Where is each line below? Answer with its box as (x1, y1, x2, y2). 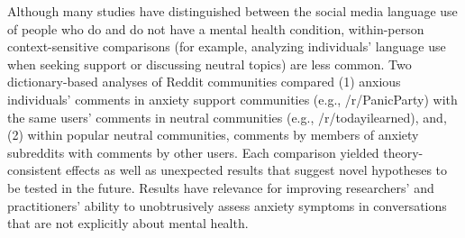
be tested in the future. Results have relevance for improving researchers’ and (7, 178, 434, 197)
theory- (383, 142, 424, 161)
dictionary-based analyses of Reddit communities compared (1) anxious (7, 72, 401, 91)
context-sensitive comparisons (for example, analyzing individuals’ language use (7, 37, 446, 56)
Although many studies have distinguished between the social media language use (7, 2, 458, 20)
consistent (7, 160, 62, 179)
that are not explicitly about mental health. (7, 214, 249, 233)
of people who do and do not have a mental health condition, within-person (7, 19, 424, 38)
